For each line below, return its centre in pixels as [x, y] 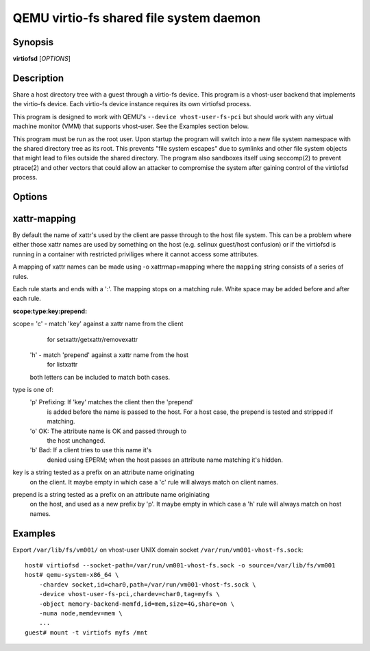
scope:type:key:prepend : [50, 311]
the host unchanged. [76, 441]
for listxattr [62, 365]
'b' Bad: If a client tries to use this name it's [91, 450]
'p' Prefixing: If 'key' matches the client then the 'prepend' [112, 402]
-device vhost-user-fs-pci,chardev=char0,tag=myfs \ [129, 594]
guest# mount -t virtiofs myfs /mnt [86, 632]
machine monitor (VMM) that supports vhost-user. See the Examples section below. [131, 126]
